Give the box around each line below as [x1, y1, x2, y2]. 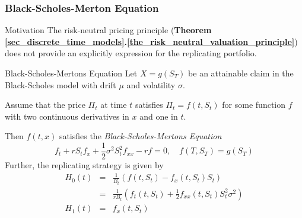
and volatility [126, 78, 176, 91]
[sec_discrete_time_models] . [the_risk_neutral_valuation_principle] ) [5, 35, 298, 47]
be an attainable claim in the [188, 67, 294, 79]
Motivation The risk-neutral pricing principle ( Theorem [5, 24, 212, 36]
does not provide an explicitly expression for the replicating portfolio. [5, 47, 257, 59]
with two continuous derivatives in [5, 110, 129, 122]
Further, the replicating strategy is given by [5, 159, 164, 171]
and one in [139, 110, 178, 122]
